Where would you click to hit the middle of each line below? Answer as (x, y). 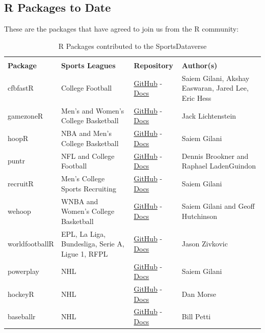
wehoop (19, 211)
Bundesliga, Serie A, (92, 244)
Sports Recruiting (88, 188)
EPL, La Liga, (83, 233)
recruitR (21, 183)
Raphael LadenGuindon (219, 166)
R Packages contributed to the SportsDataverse (132, 46)
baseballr (22, 316)
